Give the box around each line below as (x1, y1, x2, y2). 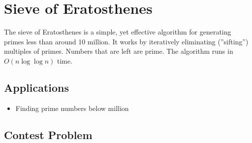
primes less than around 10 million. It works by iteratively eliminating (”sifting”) (4, 36, 249, 46)
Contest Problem (4, 127, 93, 142)
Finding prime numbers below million (15, 103, 129, 113)
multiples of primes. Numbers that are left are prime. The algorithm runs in (4, 46, 233, 56)
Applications (4, 79, 69, 95)
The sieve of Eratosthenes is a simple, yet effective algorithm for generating (4, 27, 231, 37)
